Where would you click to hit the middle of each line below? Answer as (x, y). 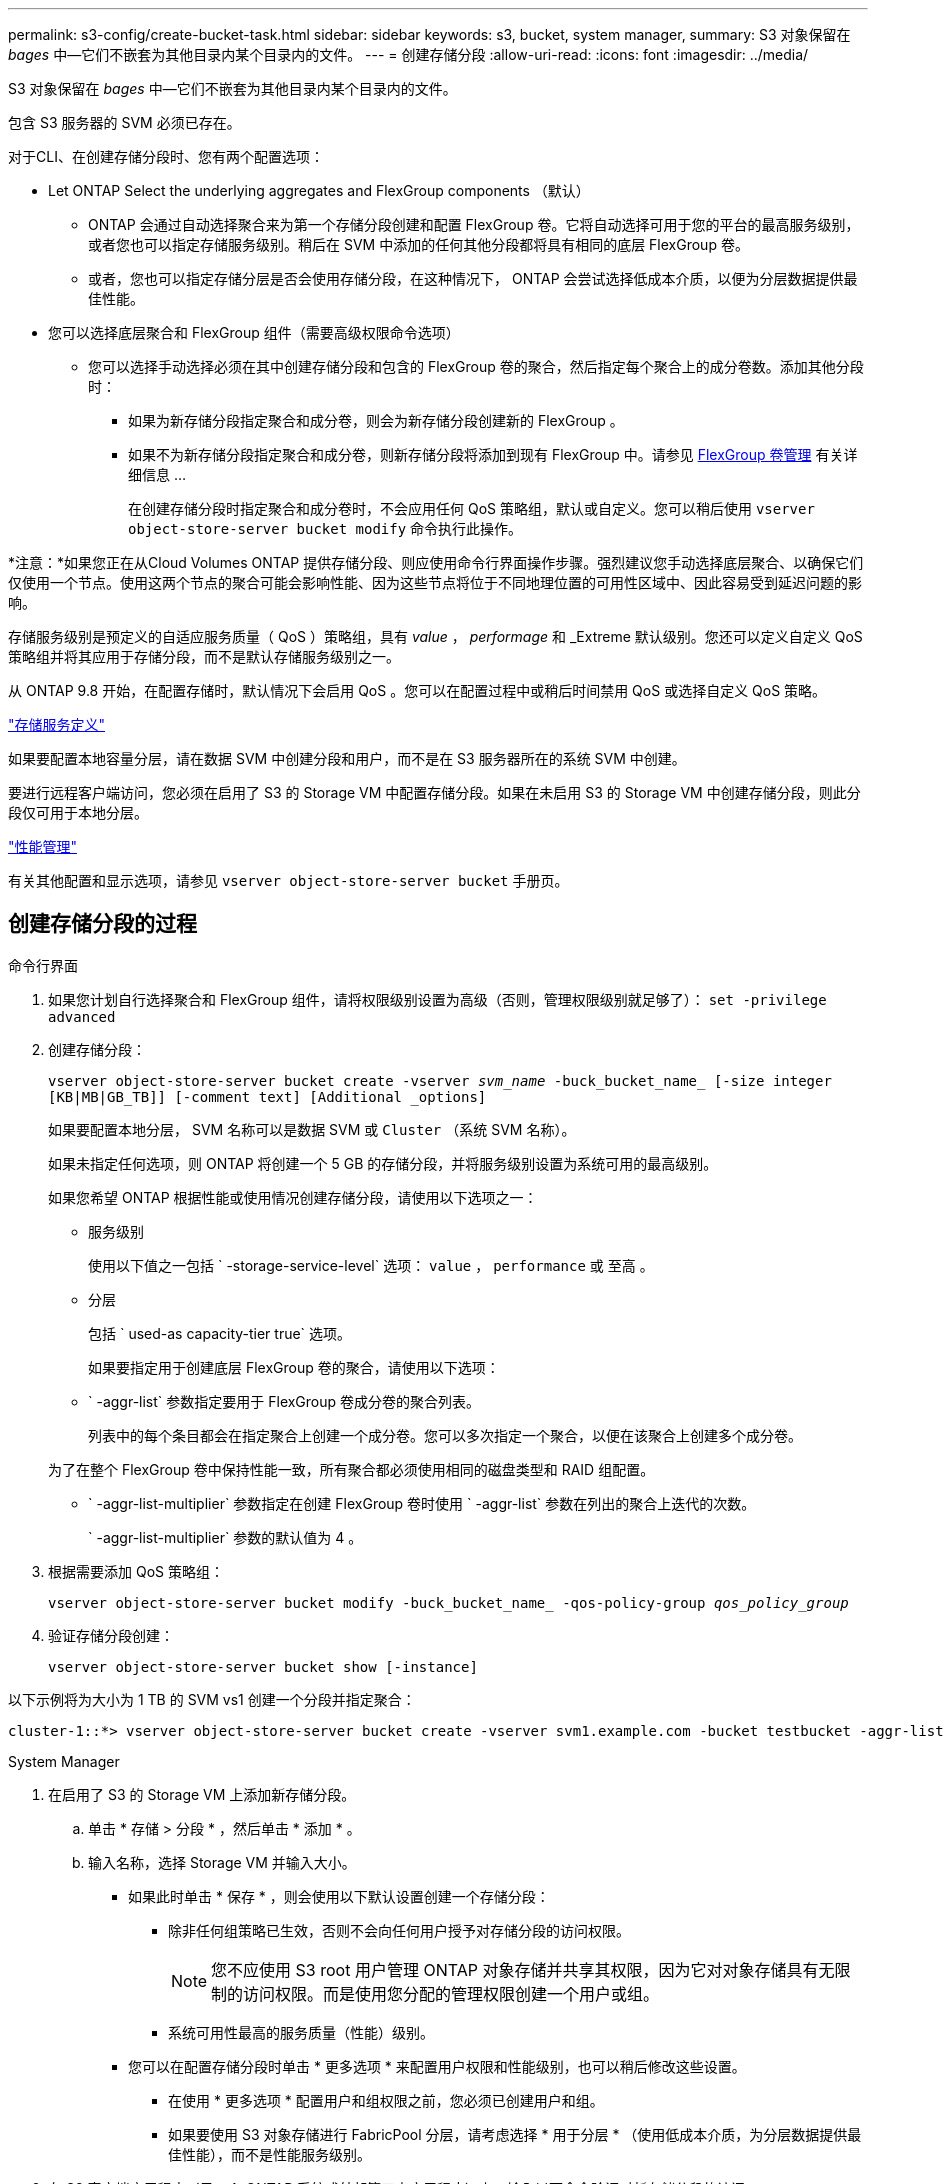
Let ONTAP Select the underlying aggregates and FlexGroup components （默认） (319, 190)
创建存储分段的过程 (102, 924)
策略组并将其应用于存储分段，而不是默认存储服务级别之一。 (204, 656)
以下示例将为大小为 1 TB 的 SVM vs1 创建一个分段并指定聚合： (212, 1699)
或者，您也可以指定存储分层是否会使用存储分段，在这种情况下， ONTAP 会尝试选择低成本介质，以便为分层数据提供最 (473, 278)
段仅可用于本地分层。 (78, 812)
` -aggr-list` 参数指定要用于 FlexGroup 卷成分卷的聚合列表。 (284, 1401)
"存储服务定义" (57, 724)
